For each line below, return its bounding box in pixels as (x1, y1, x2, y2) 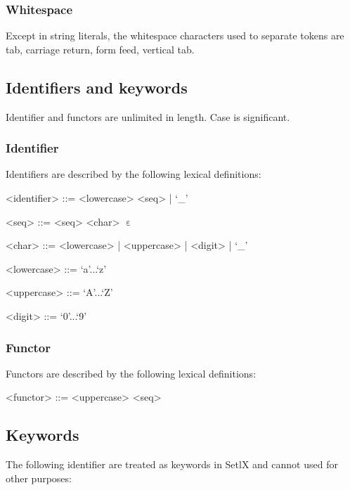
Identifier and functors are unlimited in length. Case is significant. (6, 109, 290, 124)
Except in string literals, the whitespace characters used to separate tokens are (6, 28, 344, 43)
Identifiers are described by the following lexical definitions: (6, 167, 261, 181)
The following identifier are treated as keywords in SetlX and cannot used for (6, 457, 338, 472)
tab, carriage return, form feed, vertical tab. (6, 41, 195, 56)
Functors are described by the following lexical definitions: (6, 366, 257, 380)
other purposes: (6, 470, 72, 485)
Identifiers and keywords (6, 76, 188, 98)
